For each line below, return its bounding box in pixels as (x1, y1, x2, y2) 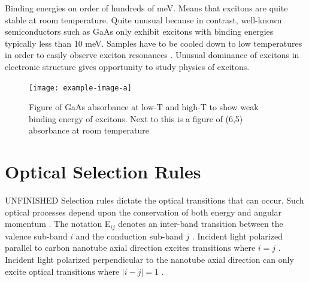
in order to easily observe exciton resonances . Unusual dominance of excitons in (5, 48, 299, 61)
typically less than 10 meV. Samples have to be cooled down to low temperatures (5, 37, 302, 49)
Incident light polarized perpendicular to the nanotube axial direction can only (5, 253, 294, 265)
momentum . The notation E (5, 217, 111, 230)
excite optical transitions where (5, 265, 120, 277)
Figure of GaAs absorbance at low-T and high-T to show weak (29, 101, 259, 113)
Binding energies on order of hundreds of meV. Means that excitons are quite (5, 2, 288, 14)
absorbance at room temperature (29, 124, 149, 137)
